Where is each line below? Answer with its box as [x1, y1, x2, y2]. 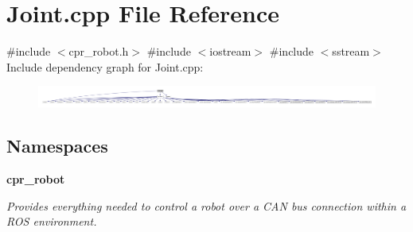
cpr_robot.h [68, 43, 129, 60]
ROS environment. [6, 213, 97, 230]
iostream [209, 43, 251, 60]
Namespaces [6, 133, 108, 158]
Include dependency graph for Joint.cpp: [6, 58, 204, 75]
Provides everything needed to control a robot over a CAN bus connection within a [6, 197, 407, 214]
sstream [332, 43, 370, 60]
